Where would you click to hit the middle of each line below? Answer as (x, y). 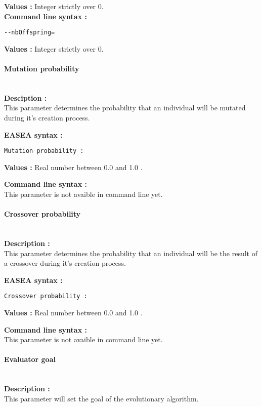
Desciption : (26, 97)
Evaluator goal (30, 359)
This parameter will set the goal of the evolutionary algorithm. (101, 398)
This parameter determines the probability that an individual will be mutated (125, 108)
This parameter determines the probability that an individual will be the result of (131, 253)
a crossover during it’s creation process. (65, 263)
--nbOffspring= (30, 33)
